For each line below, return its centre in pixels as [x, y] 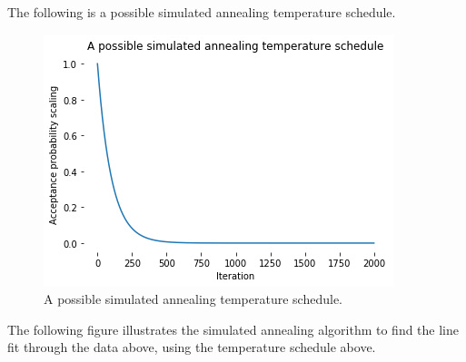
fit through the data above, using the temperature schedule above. [192, 347]
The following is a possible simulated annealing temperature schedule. [202, 12]
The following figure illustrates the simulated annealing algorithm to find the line [233, 329]
